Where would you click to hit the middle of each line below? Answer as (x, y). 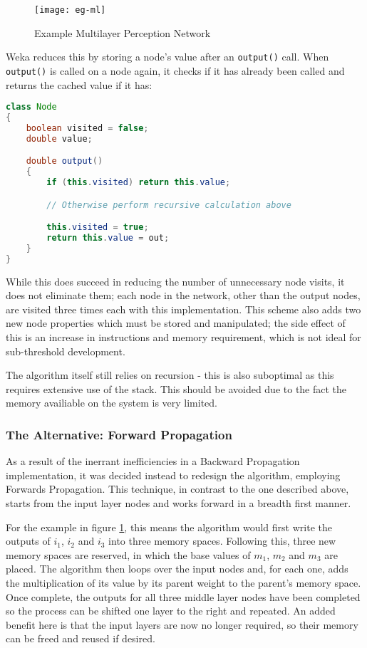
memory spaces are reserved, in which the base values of (128, 554)
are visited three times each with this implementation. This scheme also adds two (183, 309)
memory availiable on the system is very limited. (112, 403)
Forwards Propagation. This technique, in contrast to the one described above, (177, 489)
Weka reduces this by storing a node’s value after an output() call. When (167, 57)
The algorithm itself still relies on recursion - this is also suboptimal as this (170, 375)
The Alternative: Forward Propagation (119, 434)
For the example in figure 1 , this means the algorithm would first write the (169, 527)
